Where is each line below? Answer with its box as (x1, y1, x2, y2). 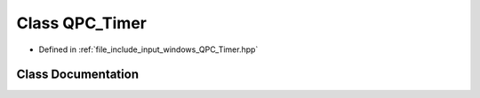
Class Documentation (16, 67, 140, 82)
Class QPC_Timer (16, 13, 147, 33)
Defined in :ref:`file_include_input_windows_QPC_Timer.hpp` (38, 44, 259, 55)
